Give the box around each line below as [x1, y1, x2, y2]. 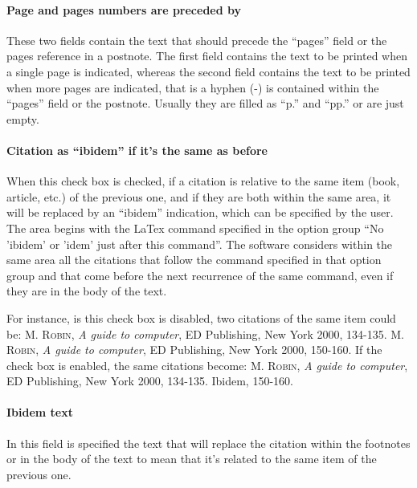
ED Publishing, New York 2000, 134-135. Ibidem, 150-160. [6, 372, 293, 389]
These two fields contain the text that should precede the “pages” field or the [6, 31, 387, 48]
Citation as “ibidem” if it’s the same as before [6, 141, 268, 158]
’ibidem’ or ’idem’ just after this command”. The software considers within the [6, 235, 393, 252]
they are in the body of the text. [6, 283, 167, 299]
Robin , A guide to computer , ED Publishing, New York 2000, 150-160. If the [6, 341, 382, 358]
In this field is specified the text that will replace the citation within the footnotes [6, 434, 411, 451]
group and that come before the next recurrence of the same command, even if [6, 266, 394, 283]
